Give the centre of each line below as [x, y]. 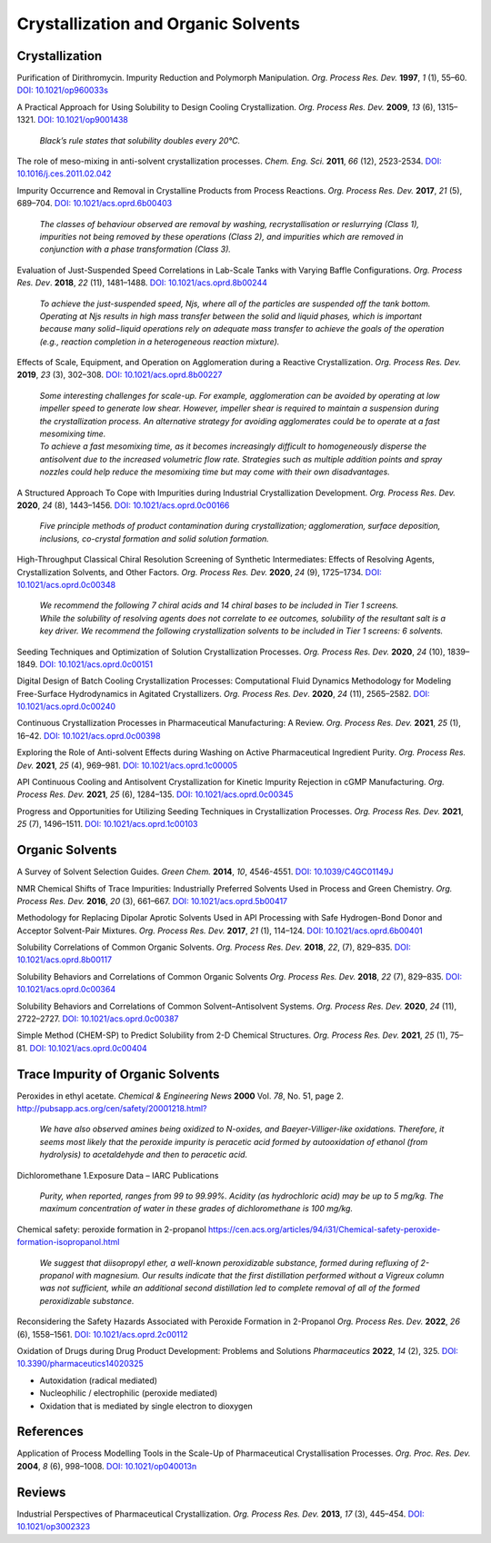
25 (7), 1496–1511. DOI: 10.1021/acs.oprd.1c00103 [107, 824]
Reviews [41, 1492]
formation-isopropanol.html [68, 1242]
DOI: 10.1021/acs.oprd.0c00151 [96, 664]
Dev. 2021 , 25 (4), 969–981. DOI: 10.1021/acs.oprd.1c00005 [127, 765]
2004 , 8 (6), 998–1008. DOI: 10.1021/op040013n [107, 1466]
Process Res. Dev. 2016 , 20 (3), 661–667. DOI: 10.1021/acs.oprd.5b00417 [152, 901]
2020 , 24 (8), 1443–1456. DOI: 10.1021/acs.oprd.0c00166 [123, 505]
